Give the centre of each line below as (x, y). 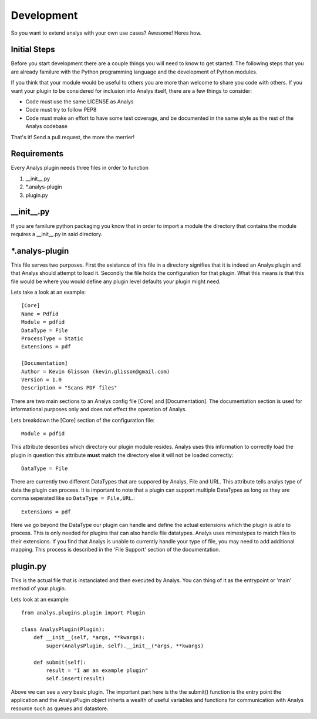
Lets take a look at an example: (48, 292)
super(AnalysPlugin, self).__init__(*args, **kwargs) (125, 646)
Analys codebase (46, 126)
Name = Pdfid (40, 314)
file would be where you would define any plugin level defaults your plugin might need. (116, 281)
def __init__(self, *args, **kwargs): (89, 638)
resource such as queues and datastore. (60, 708)
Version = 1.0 (41, 379)
